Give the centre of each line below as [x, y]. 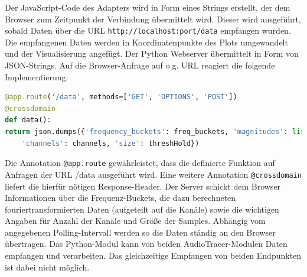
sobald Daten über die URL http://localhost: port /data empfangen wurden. [148, 30]
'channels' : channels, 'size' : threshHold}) [110, 143]
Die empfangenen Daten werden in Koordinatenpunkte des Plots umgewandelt [146, 42]
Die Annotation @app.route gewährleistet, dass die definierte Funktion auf [140, 163]
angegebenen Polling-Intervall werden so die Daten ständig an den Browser [140, 232]
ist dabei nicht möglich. [47, 267]
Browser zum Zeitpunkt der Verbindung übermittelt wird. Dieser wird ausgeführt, [153, 19]
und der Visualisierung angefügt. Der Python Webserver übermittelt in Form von [152, 53]
